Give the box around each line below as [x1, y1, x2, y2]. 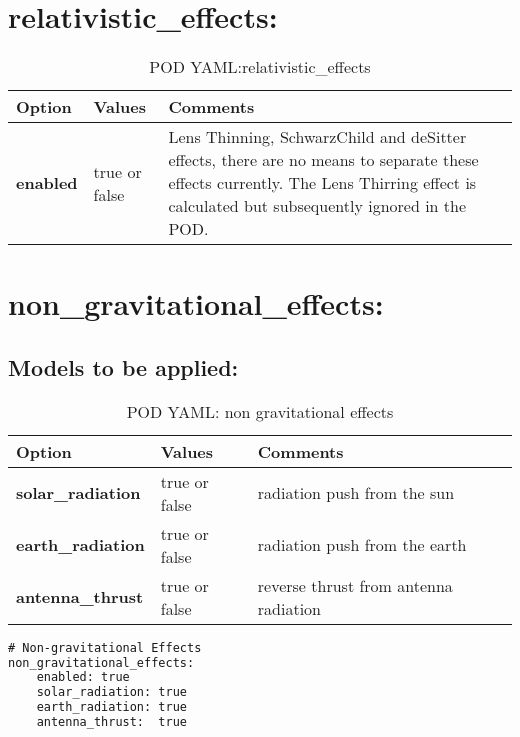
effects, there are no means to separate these [168, 148, 479, 172]
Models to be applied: [8, 351, 239, 382]
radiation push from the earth [257, 533, 467, 557]
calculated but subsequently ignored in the [168, 194, 467, 218]
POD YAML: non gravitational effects [126, 399, 394, 423]
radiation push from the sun [257, 481, 455, 505]
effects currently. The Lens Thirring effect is [168, 171, 477, 195]
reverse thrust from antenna [257, 573, 453, 597]
